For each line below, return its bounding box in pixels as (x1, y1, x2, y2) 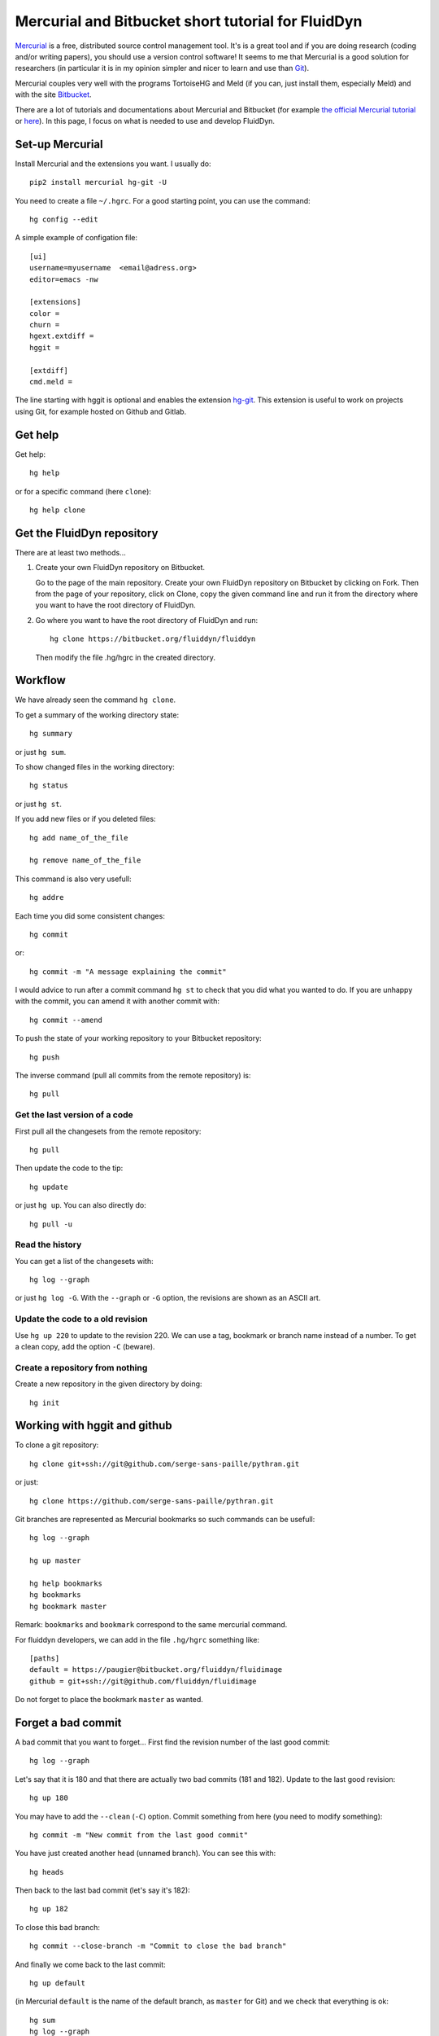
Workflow (15, 674, 67, 687)
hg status (29, 781, 68, 790)
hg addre (29, 893, 64, 902)
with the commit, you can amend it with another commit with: (15, 996, 219, 1006)
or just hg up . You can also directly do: (15, 1200, 146, 1210)
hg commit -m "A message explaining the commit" (29, 967, 227, 976)
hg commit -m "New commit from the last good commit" (29, 1830, 248, 1840)
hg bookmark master (29, 1601, 107, 1611)
